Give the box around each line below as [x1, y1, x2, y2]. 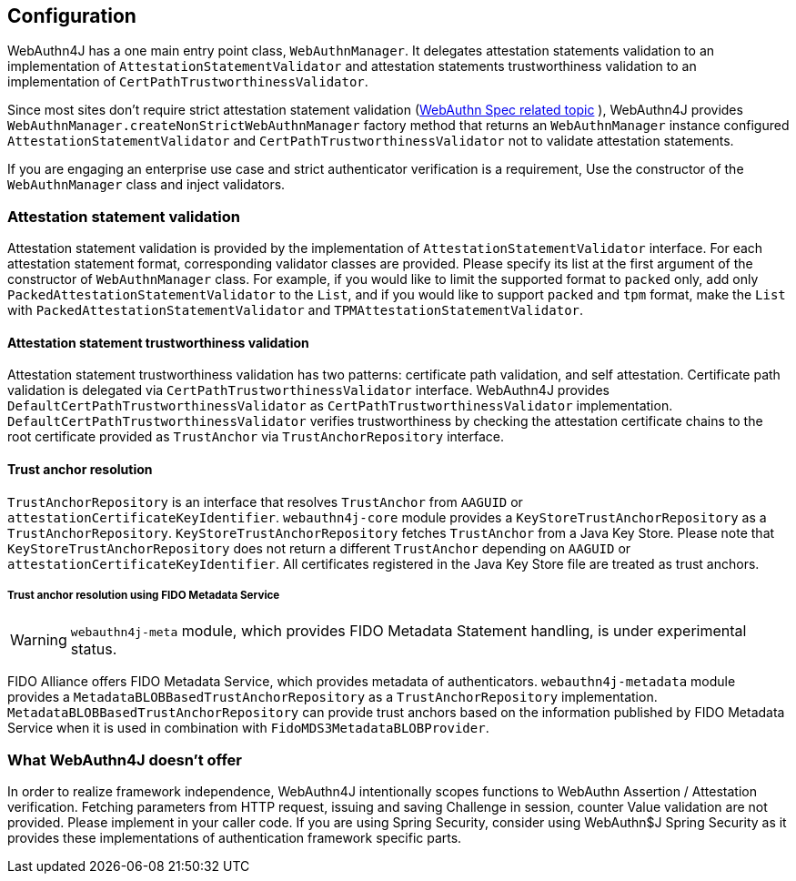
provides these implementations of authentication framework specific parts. [7, 830, 462, 846]
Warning [10, 631, 67, 650]
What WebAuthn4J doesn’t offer [7, 750, 242, 769]
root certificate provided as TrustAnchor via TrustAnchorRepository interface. [7, 429, 504, 445]
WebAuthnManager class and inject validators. [7, 177, 286, 193]
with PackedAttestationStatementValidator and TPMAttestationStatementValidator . [7, 302, 584, 319]
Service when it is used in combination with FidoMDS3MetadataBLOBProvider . [7, 720, 489, 736]
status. [70, 640, 117, 659]
